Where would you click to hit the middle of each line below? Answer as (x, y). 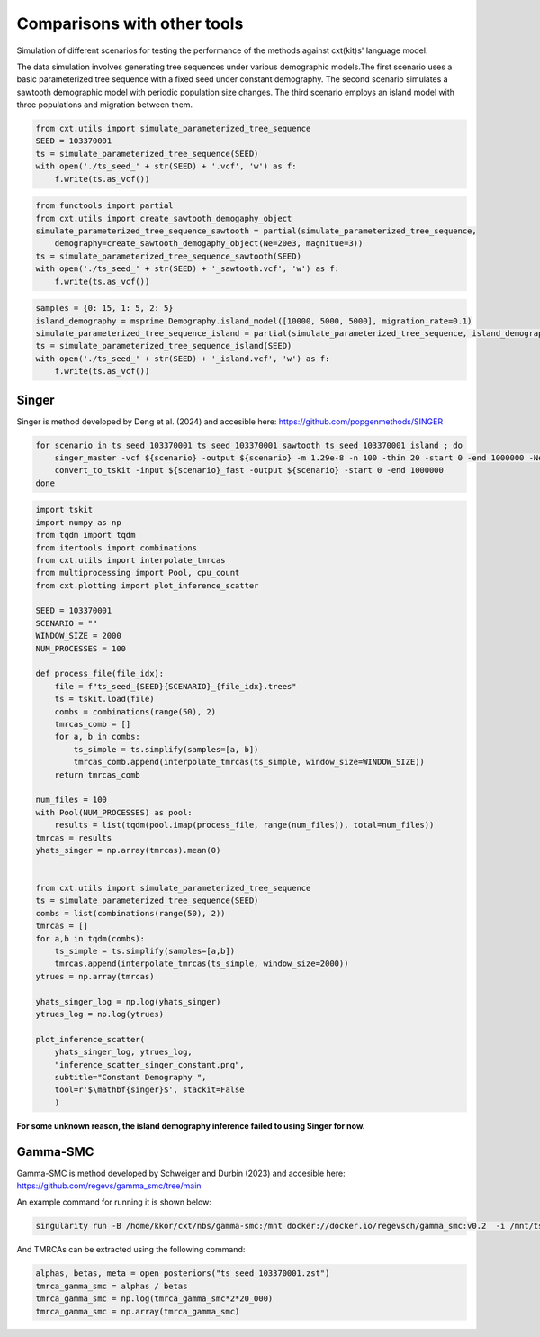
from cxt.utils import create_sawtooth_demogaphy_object (164, 218)
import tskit (64, 510)
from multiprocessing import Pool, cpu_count (138, 573)
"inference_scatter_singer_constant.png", (149, 1064)
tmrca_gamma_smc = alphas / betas (112, 1286)
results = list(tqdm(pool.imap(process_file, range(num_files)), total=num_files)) (244, 825)
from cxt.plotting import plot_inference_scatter (147, 585)
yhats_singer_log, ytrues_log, (123, 1052)
